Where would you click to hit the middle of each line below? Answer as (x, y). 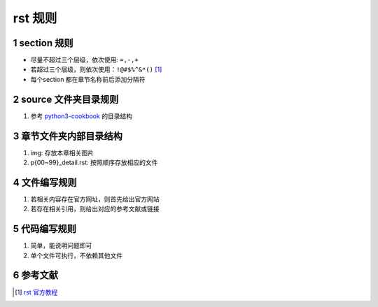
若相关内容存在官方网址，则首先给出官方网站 (95, 199)
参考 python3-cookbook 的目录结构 (82, 116)
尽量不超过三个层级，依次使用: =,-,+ (85, 60)
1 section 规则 (43, 43)
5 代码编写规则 (45, 229)
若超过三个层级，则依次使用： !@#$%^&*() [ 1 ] (96, 69)
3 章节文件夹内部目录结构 (68, 136)
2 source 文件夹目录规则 (66, 99)
